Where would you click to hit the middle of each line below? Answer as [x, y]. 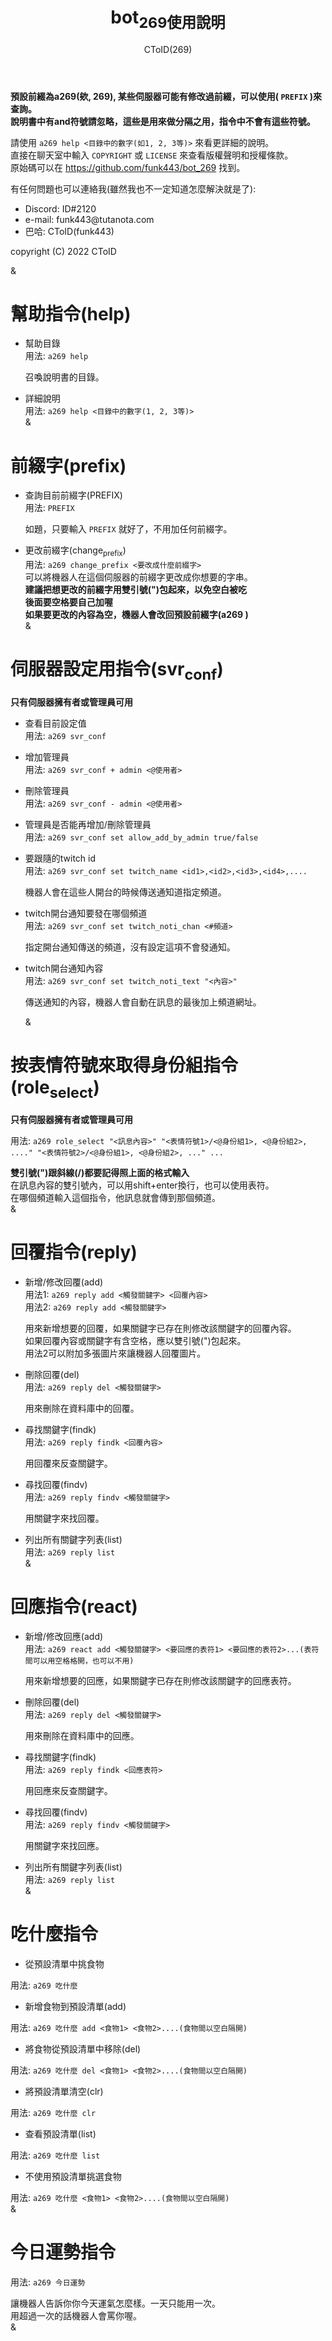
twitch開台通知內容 [64, 968]
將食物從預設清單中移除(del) [83, 2049]
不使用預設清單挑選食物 [73, 2177]
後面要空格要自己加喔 [68, 602]
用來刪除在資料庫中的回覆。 [82, 1408]
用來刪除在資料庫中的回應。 [82, 1736]
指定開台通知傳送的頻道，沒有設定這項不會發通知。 [130, 947]
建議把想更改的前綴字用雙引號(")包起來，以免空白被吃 [136, 590]
